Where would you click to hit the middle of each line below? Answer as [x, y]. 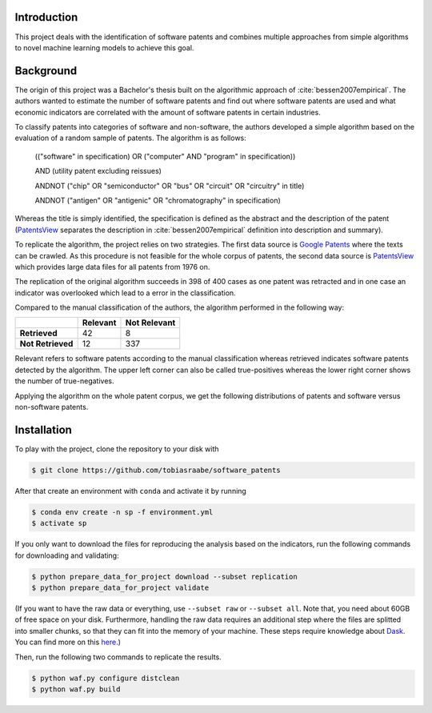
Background [46, 71]
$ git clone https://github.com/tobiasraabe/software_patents [156, 470]
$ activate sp [59, 523]
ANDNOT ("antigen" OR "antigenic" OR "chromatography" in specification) [158, 200]
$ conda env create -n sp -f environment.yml [122, 512]
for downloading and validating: [67, 555]
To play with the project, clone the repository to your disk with [117, 449]
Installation [43, 429]
